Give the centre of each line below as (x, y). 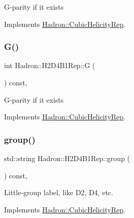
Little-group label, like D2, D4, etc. (59, 192)
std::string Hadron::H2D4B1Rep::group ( (67, 158)
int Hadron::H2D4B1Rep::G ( (50, 65)
